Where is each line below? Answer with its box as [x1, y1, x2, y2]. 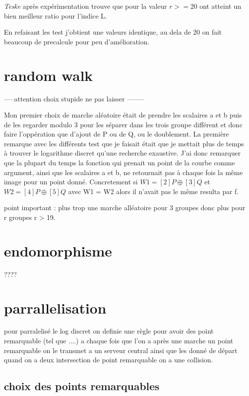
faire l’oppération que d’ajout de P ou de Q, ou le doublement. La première [4, 129, 229, 139]
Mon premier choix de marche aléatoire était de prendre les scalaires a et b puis [4, 110, 242, 120]
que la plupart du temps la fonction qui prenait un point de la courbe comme [4, 158, 235, 168]
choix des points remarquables [4, 378, 160, 394]
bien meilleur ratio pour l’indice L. [4, 10, 107, 20]
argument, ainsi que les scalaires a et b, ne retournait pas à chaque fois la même [4, 167, 243, 177]
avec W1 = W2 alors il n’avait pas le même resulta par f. [68, 186, 239, 196]
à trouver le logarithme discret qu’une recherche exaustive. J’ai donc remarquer [4, 148, 241, 158]
